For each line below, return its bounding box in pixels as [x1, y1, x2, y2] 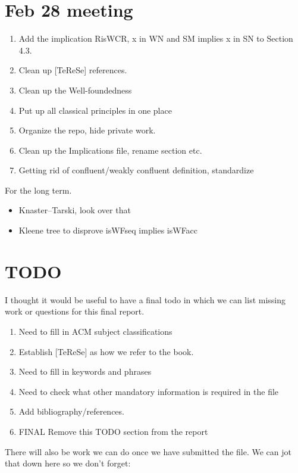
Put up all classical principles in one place [18, 104, 172, 116]
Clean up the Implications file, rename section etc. [18, 144, 202, 156]
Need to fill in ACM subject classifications [18, 325, 172, 337]
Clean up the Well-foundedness [18, 83, 132, 96]
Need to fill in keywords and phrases [18, 365, 152, 378]
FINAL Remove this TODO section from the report [18, 425, 208, 437]
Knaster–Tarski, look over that [18, 204, 131, 216]
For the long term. [5, 183, 72, 196]
